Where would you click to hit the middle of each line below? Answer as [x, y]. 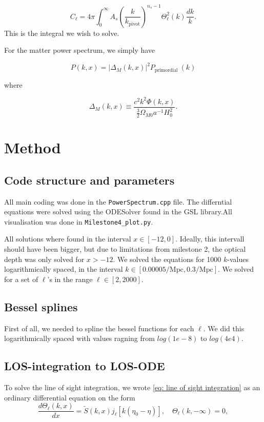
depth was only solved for [44, 259]
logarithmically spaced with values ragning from [79, 338]
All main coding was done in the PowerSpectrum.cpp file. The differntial [118, 201]
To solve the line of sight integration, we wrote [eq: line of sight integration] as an [132, 387]
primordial [166, 70]
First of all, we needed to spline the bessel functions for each [99, 328]
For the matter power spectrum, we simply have [80, 50]
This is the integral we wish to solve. [62, 33]
